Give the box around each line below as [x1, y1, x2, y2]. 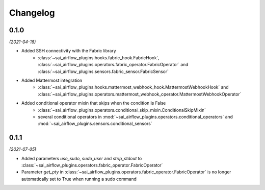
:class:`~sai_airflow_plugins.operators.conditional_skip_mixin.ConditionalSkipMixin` [38, 107, 206, 113]
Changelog [9, 7, 55, 18]
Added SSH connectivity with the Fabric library [21, 48, 116, 54]
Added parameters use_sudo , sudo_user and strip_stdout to [21, 155, 142, 161]
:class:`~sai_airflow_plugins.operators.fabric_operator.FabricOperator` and [38, 62, 188, 68]
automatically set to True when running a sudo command [21, 176, 137, 182]
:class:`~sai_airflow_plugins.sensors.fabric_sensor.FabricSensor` [38, 69, 169, 74]
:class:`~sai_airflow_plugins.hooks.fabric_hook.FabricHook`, [38, 54, 159, 61]
